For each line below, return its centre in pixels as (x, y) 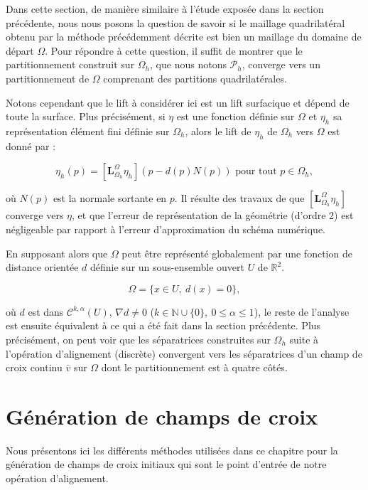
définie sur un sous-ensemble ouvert (167, 267)
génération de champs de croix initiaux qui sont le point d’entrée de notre (166, 464)
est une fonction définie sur (236, 116)
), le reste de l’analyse (302, 311)
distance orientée (42, 267)
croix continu (34, 367)
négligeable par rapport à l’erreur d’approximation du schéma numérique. (166, 229)
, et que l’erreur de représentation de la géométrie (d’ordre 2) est (213, 215)
